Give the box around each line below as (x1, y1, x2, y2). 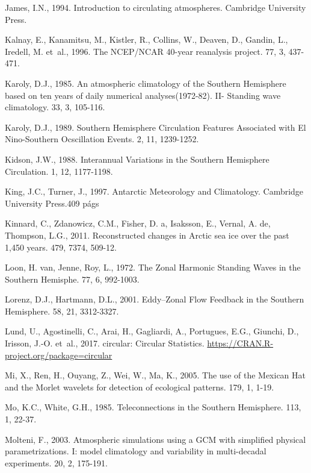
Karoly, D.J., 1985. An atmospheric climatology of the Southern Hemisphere (5, 77, 286, 89)
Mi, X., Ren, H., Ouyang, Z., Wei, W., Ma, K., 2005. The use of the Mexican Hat (5, 369, 306, 381)
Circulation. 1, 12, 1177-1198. (5, 164, 113, 177)
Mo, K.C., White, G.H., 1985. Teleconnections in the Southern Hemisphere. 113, (5, 401, 301, 413)
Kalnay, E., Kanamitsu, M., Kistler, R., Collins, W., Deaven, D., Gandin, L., (5, 33, 288, 46)
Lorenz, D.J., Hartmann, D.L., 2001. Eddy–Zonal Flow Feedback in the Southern (5, 293, 304, 305)
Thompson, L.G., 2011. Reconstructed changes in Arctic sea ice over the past (5, 228, 289, 241)
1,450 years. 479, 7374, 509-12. (5, 240, 117, 253)
